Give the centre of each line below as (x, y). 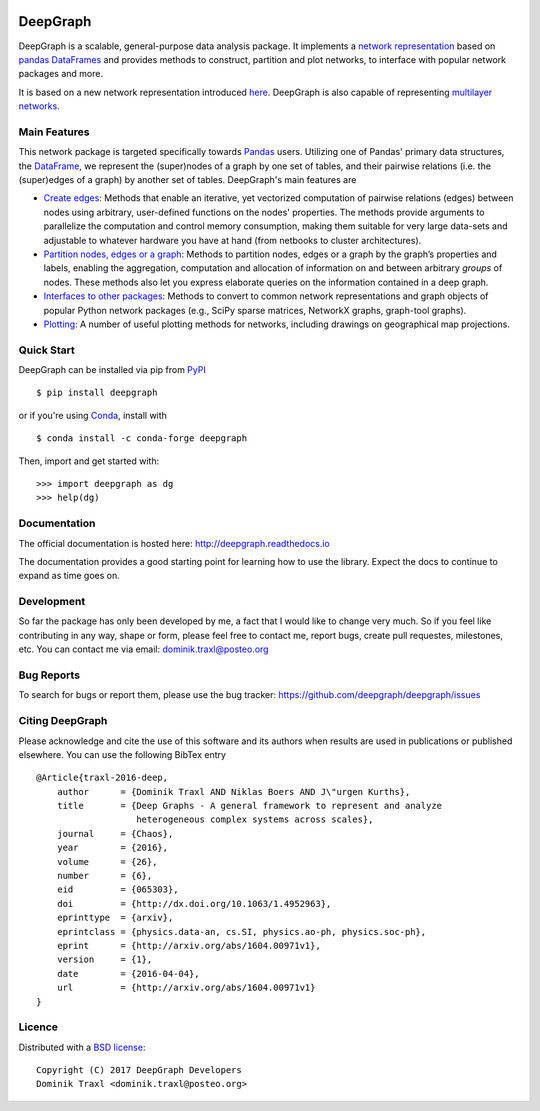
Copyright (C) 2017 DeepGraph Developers (139, 1070)
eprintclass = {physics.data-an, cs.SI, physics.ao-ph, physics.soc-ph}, (241, 931)
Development (52, 602)
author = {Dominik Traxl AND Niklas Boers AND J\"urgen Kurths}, (233, 791)
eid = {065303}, (117, 889)
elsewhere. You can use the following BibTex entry (122, 754)
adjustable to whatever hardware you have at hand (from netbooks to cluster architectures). (232, 240)
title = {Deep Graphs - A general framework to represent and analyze (249, 806)
